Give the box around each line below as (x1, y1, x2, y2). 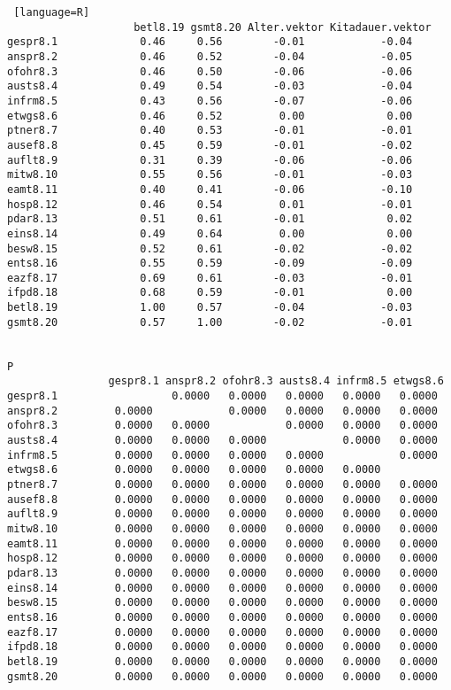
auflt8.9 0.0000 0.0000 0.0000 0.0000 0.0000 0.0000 (7, 508, 438, 521)
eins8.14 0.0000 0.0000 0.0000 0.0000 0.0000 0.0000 (7, 581, 438, 594)
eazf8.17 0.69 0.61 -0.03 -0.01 (7, 271, 413, 284)
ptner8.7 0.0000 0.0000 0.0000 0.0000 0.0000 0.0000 (7, 478, 438, 491)
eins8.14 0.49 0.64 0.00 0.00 (7, 227, 413, 240)
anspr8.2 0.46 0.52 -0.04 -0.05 (7, 50, 413, 63)
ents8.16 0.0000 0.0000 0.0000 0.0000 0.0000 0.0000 (7, 610, 438, 624)
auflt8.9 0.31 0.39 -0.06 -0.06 (7, 153, 413, 167)
